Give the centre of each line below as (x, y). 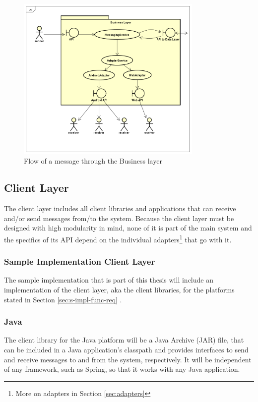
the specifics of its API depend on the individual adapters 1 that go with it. (118, 239)
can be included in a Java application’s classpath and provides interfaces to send (126, 350)
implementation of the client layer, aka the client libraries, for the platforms (119, 290)
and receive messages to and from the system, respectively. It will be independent (128, 359)
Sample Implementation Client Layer (80, 261)
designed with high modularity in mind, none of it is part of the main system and (128, 228)
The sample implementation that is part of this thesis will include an (109, 280)
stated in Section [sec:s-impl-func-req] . (63, 299)
